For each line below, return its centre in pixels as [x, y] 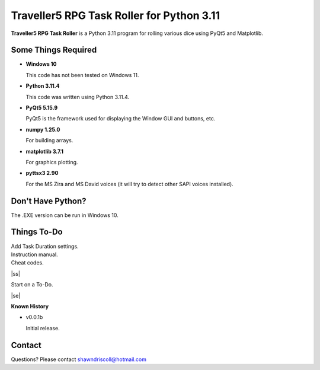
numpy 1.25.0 [43, 129]
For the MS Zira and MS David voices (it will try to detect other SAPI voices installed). [129, 184]
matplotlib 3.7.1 [45, 151]
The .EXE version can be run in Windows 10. [65, 215]
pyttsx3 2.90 [42, 173]
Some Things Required [54, 50]
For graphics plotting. [52, 162]
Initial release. [43, 328]
